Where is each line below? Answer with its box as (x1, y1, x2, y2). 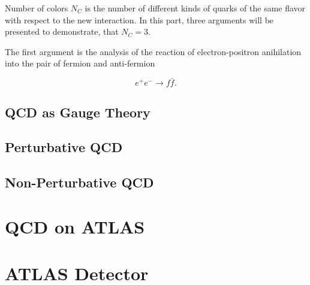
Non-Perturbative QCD (5, 173, 154, 192)
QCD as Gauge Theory (5, 102, 151, 121)
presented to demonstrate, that (5, 25, 119, 38)
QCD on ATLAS (5, 214, 145, 238)
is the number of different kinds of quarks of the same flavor (85, 2, 306, 14)
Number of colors (5, 2, 68, 14)
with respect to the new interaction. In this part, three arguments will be (5, 13, 274, 26)
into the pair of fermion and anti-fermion (5, 57, 155, 69)
